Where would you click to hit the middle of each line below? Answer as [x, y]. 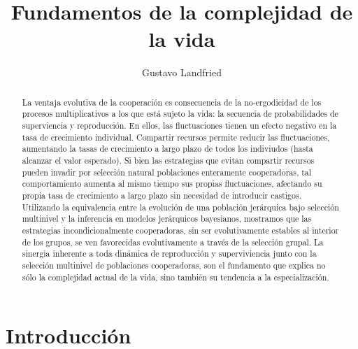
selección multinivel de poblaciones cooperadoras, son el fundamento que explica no [174, 265]
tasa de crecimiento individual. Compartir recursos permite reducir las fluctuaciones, [176, 137]
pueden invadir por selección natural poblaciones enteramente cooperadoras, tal [167, 172]
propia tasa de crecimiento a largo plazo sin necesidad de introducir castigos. [162, 195]
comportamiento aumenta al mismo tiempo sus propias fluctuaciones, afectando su [172, 184]
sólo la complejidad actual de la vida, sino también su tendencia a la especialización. [176, 277]
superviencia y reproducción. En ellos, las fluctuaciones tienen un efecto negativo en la [179, 126]
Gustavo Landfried [182, 72]
